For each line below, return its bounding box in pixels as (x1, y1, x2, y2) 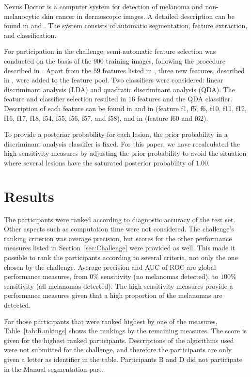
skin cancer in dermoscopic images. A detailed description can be (41, 11, 235, 21)
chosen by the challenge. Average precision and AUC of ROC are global (4, 262, 216, 272)
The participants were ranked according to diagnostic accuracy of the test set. (4, 214, 235, 224)
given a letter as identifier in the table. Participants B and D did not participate (4, 354, 243, 364)
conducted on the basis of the (4, 55, 92, 66)
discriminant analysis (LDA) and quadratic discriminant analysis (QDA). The (4, 84, 235, 94)
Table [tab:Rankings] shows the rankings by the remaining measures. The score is (4, 326, 247, 336)
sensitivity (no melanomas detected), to (101, 271, 219, 281)
